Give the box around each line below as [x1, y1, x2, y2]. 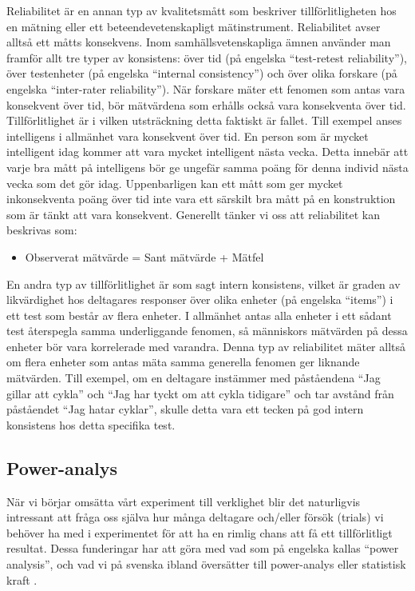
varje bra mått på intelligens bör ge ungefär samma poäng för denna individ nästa [6, 158, 409, 175]
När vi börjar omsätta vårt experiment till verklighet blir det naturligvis [6, 493, 361, 509]
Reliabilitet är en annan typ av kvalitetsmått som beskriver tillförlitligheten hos [6, 2, 397, 18]
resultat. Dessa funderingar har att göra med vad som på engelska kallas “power [6, 540, 399, 557]
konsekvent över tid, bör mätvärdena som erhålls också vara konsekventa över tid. [6, 96, 406, 113]
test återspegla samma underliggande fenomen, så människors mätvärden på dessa [6, 322, 408, 339]
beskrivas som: [6, 222, 77, 238]
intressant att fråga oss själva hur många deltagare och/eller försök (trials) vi [6, 509, 384, 525]
